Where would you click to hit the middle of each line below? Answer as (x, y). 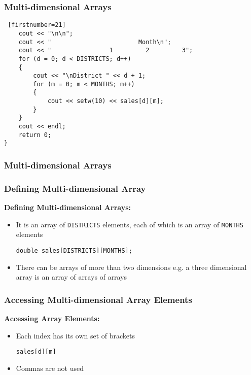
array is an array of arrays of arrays (71, 277)
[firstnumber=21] (37, 25)
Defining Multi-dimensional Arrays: (67, 207)
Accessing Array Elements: (52, 318)
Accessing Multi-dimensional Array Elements (98, 299)
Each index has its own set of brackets (76, 335)
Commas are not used (50, 368)
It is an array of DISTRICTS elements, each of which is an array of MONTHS (130, 224)
